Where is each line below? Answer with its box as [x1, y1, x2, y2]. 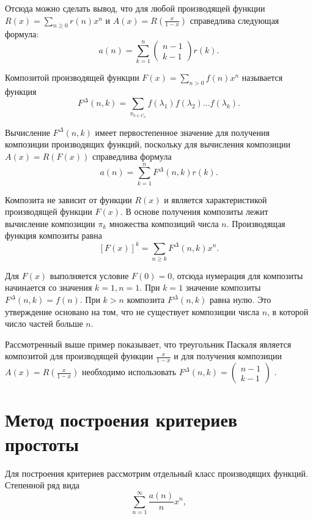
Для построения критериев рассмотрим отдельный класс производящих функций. [5, 466, 308, 479]
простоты [5, 431, 79, 456]
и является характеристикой [164, 193, 267, 206]
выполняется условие [50, 269, 129, 282]
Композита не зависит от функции [5, 193, 132, 206]
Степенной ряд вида [5, 479, 79, 491]
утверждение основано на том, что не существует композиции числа [5, 305, 259, 318]
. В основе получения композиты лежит [120, 205, 268, 218]
